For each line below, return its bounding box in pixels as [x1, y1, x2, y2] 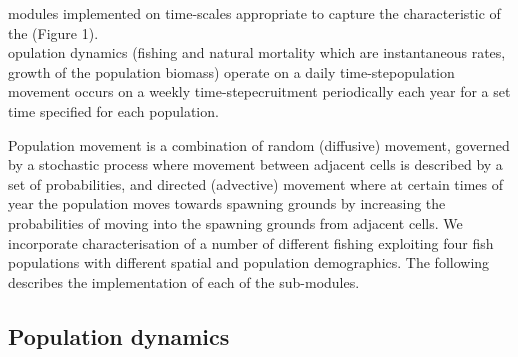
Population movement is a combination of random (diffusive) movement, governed [8, 134, 510, 155]
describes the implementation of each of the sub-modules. [8, 271, 360, 292]
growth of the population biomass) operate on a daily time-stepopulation [8, 61, 455, 82]
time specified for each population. [8, 100, 219, 121]
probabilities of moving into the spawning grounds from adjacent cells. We [8, 212, 463, 233]
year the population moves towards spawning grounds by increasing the [8, 193, 446, 214]
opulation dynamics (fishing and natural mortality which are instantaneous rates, [8, 42, 506, 63]
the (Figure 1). [8, 22, 99, 43]
